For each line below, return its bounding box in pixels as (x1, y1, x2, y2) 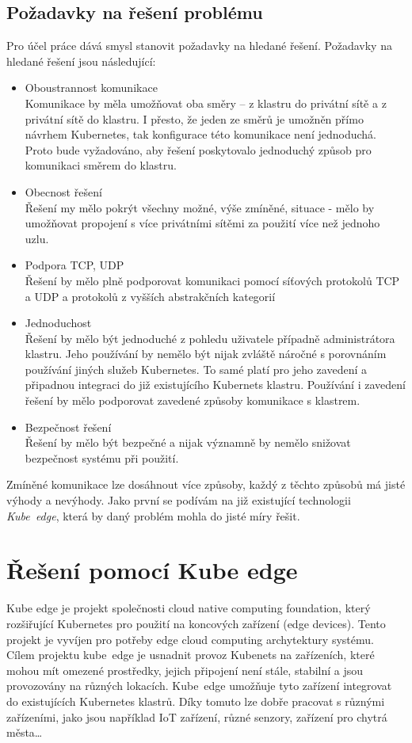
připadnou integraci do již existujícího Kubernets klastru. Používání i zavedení (25, 376, 406, 393)
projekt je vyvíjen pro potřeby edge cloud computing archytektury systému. (6, 631, 374, 647)
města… (6, 724, 43, 741)
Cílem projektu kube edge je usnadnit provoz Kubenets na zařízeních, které (6, 646, 375, 663)
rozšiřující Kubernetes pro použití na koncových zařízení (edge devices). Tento (6, 615, 386, 631)
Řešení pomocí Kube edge (6, 554, 298, 586)
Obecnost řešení (25, 183, 102, 200)
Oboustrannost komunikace (25, 79, 158, 96)
